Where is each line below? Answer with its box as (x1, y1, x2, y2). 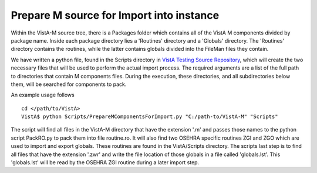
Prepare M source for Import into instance (11, 9, 220, 22)
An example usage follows (11, 91, 75, 99)
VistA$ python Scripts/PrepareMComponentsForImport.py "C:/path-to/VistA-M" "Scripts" (21, 113, 278, 120)
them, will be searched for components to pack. (11, 81, 127, 88)
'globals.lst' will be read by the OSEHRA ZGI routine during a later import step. (11, 159, 200, 166)
